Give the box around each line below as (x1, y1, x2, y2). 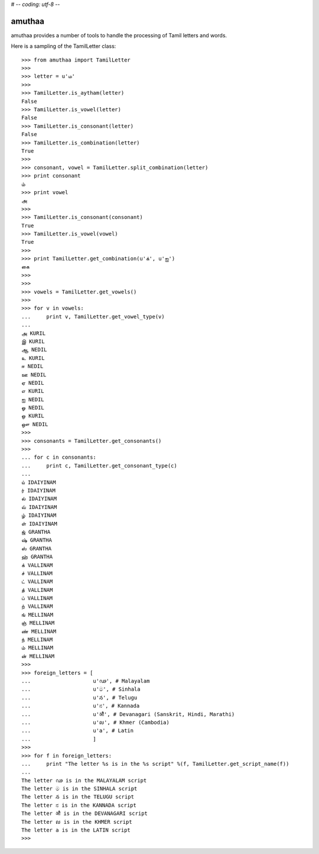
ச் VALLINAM (21, 570, 53, 576)
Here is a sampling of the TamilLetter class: (11, 43, 116, 50)
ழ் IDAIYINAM (21, 512, 57, 519)
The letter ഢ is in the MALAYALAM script (21, 777, 147, 784)
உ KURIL (21, 355, 45, 361)
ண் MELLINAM (21, 628, 57, 634)
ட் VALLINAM (21, 578, 53, 585)
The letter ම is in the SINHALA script (21, 785, 138, 792)
